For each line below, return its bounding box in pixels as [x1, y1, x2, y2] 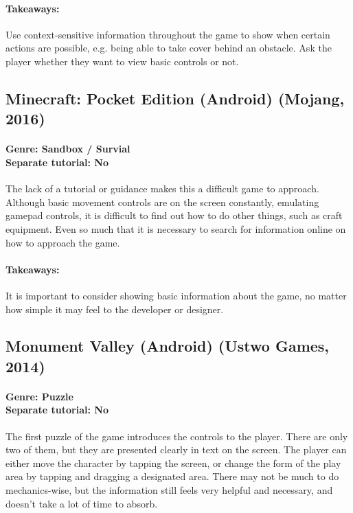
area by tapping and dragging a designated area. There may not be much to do [5, 469, 339, 483]
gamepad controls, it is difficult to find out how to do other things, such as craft [5, 208, 343, 223]
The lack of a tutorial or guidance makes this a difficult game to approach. [5, 181, 319, 196]
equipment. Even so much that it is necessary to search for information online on [5, 221, 346, 236]
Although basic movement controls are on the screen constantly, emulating [5, 194, 319, 209]
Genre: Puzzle [5, 389, 73, 403]
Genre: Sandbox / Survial [5, 141, 130, 156]
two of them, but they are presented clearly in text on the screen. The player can [5, 442, 347, 457]
